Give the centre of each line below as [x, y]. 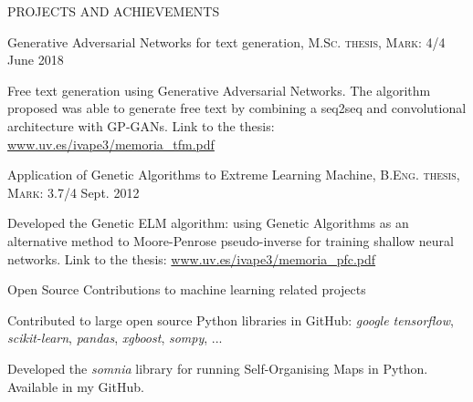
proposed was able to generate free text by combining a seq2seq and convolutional [237, 108]
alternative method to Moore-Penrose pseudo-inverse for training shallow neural [231, 240]
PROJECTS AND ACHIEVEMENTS [114, 11]
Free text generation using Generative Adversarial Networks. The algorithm [219, 90]
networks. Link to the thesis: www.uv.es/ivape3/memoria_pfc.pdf [192, 258]
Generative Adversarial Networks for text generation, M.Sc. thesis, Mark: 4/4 [226, 41]
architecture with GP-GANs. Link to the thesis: [141, 125]
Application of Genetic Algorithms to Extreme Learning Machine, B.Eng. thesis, [234, 175]
